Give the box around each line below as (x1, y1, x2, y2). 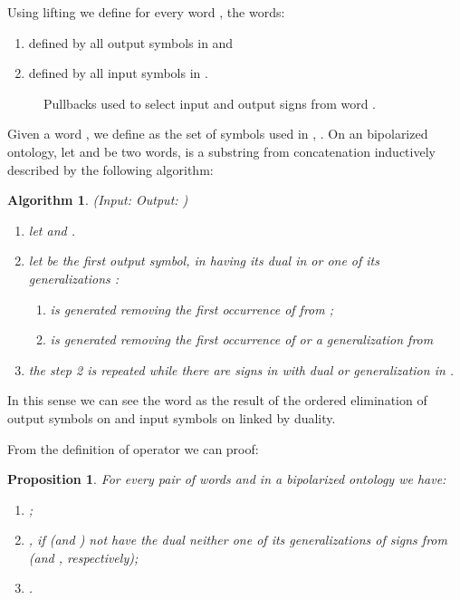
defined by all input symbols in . (28, 63, 208, 82)
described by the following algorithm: (7, 160, 214, 179)
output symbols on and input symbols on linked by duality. (7, 408, 336, 427)
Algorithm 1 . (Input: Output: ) (7, 190, 188, 209)
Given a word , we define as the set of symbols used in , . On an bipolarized (7, 124, 428, 143)
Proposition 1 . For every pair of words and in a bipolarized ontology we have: (7, 469, 446, 489)
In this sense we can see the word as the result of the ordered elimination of (7, 391, 427, 410)
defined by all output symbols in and (28, 33, 234, 52)
